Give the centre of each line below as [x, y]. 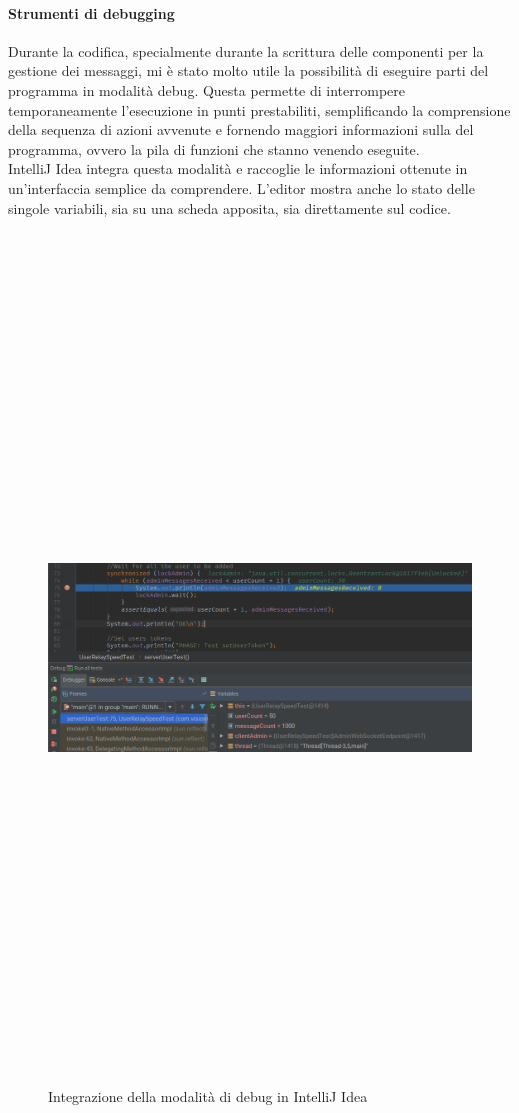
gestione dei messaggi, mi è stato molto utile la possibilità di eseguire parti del [248, 70]
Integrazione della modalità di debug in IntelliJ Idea [208, 1096]
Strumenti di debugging [91, 12]
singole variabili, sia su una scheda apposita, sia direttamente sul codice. [229, 207]
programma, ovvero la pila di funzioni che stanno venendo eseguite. [214, 148]
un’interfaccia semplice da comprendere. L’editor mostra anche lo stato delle [241, 187]
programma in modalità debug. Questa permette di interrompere [206, 89]
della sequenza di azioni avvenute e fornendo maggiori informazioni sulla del [241, 129]
